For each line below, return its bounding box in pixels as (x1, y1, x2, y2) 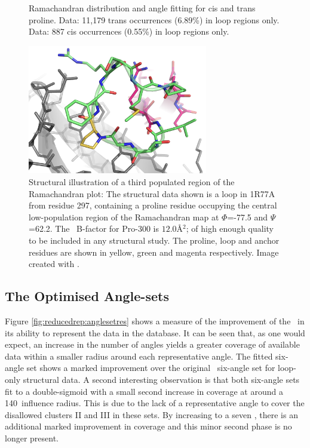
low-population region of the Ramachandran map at (29, 210, 219, 223)
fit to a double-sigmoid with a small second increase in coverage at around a (5, 385, 283, 397)
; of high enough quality (186, 222, 274, 235)
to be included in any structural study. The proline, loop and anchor (29, 234, 280, 246)
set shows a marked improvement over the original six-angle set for (26, 361, 275, 374)
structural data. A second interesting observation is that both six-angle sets (23, 373, 300, 385)
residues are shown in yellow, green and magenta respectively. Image (29, 246, 279, 258)
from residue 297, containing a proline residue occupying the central (29, 199, 277, 211)
